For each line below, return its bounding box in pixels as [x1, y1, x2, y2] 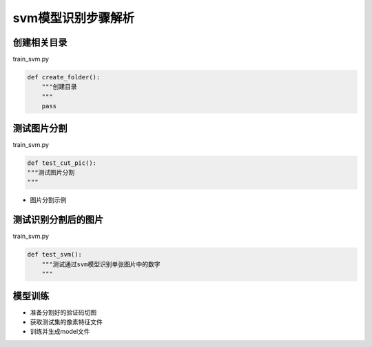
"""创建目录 [41, 83, 77, 91]
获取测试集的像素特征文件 [30, 318, 103, 326]
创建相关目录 [12, 37, 68, 48]
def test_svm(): [27, 250, 83, 259]
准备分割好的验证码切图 [30, 308, 96, 317]
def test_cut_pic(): [27, 159, 96, 167]
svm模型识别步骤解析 [12, 10, 135, 26]
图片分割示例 [30, 196, 67, 204]
